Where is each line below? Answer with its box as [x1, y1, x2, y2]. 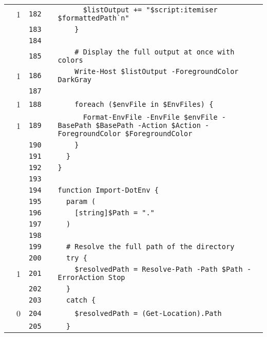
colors [58, 56, 83, 64]
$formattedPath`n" [58, 14, 129, 22]
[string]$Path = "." [74, 209, 155, 217]
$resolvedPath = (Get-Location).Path [74, 309, 222, 317]
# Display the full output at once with [74, 48, 235, 56]
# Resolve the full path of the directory [66, 242, 235, 251]
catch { [66, 296, 96, 304]
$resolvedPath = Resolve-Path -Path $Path [74, 265, 243, 273]
